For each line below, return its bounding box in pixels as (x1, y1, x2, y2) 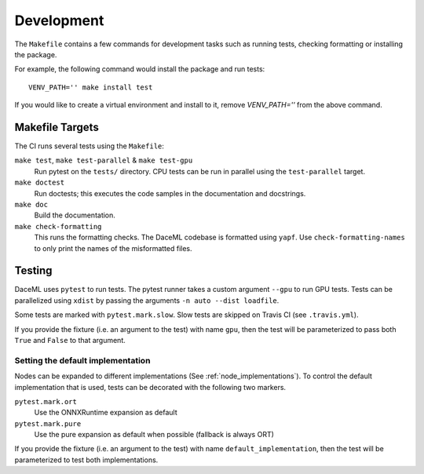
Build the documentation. (34, 210, 115, 220)
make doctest (14, 178, 65, 188)
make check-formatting (14, 222, 102, 231)
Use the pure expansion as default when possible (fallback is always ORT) (34, 430, 275, 439)
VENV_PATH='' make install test (28, 82, 153, 92)
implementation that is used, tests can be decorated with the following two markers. (14, 382, 287, 392)
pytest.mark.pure (14, 419, 82, 428)
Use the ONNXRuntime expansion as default (34, 408, 178, 417)
